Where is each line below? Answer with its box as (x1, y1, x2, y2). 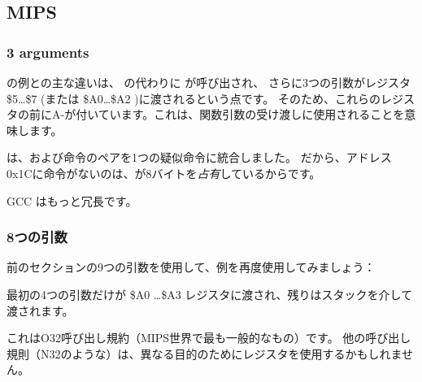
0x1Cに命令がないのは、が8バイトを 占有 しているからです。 (7, 164, 321, 181)
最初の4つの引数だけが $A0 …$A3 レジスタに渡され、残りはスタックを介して (7, 285, 413, 302)
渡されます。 (7, 302, 74, 319)
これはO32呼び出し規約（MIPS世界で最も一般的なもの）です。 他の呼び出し (7, 329, 411, 346)
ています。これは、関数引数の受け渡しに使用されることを (98, 106, 405, 123)
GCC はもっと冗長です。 (7, 192, 137, 209)
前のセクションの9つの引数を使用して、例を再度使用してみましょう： (7, 258, 376, 276)
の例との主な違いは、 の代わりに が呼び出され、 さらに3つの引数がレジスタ (7, 74, 411, 90)
